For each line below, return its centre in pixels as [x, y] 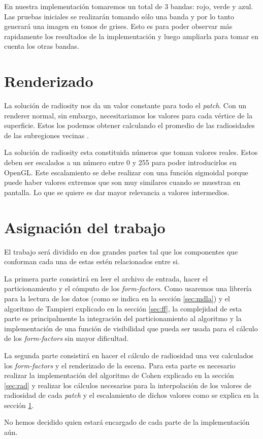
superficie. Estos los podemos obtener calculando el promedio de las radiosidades [129, 125]
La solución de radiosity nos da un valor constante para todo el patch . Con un [125, 105]
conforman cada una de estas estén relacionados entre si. [92, 261]
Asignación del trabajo [85, 227]
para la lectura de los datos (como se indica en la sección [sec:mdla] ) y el [117, 298]
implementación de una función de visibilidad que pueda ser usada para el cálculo [131, 328]
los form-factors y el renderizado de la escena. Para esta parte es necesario [120, 365]
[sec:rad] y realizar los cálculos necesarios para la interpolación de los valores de [128, 385]
